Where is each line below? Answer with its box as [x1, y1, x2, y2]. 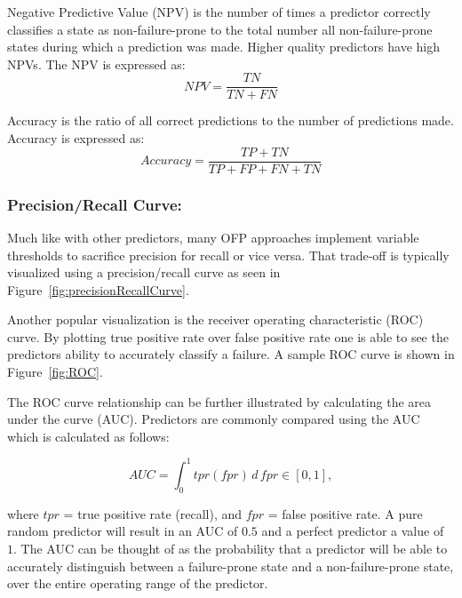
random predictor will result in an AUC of [7, 522, 238, 540]
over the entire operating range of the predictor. [7, 574, 268, 593]
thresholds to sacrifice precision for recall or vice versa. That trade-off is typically [7, 245, 450, 264]
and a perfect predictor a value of [261, 522, 444, 540]
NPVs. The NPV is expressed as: [7, 54, 186, 73]
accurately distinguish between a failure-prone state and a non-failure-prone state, [7, 556, 454, 575]
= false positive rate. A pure [267, 504, 423, 522]
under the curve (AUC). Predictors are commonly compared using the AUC [7, 410, 420, 428]
